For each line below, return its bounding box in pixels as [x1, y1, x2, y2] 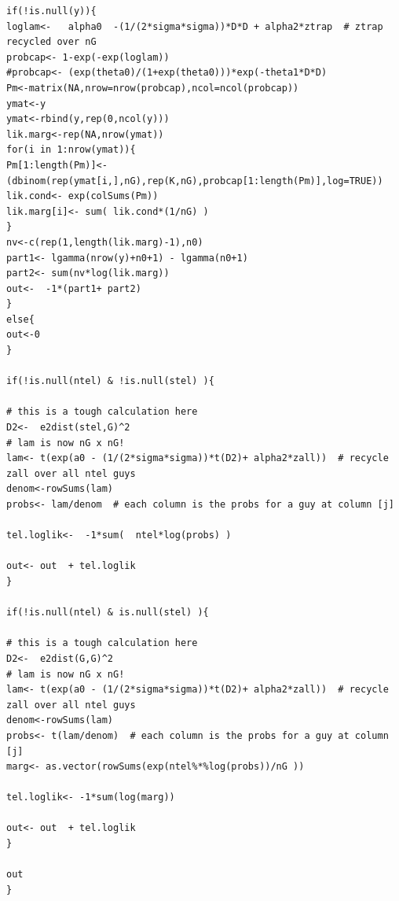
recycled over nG [6, 36, 97, 48]
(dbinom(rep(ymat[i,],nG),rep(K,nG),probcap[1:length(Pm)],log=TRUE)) [6, 175, 383, 186]
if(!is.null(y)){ [6, 6, 97, 17]
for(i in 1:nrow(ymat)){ [6, 144, 136, 156]
